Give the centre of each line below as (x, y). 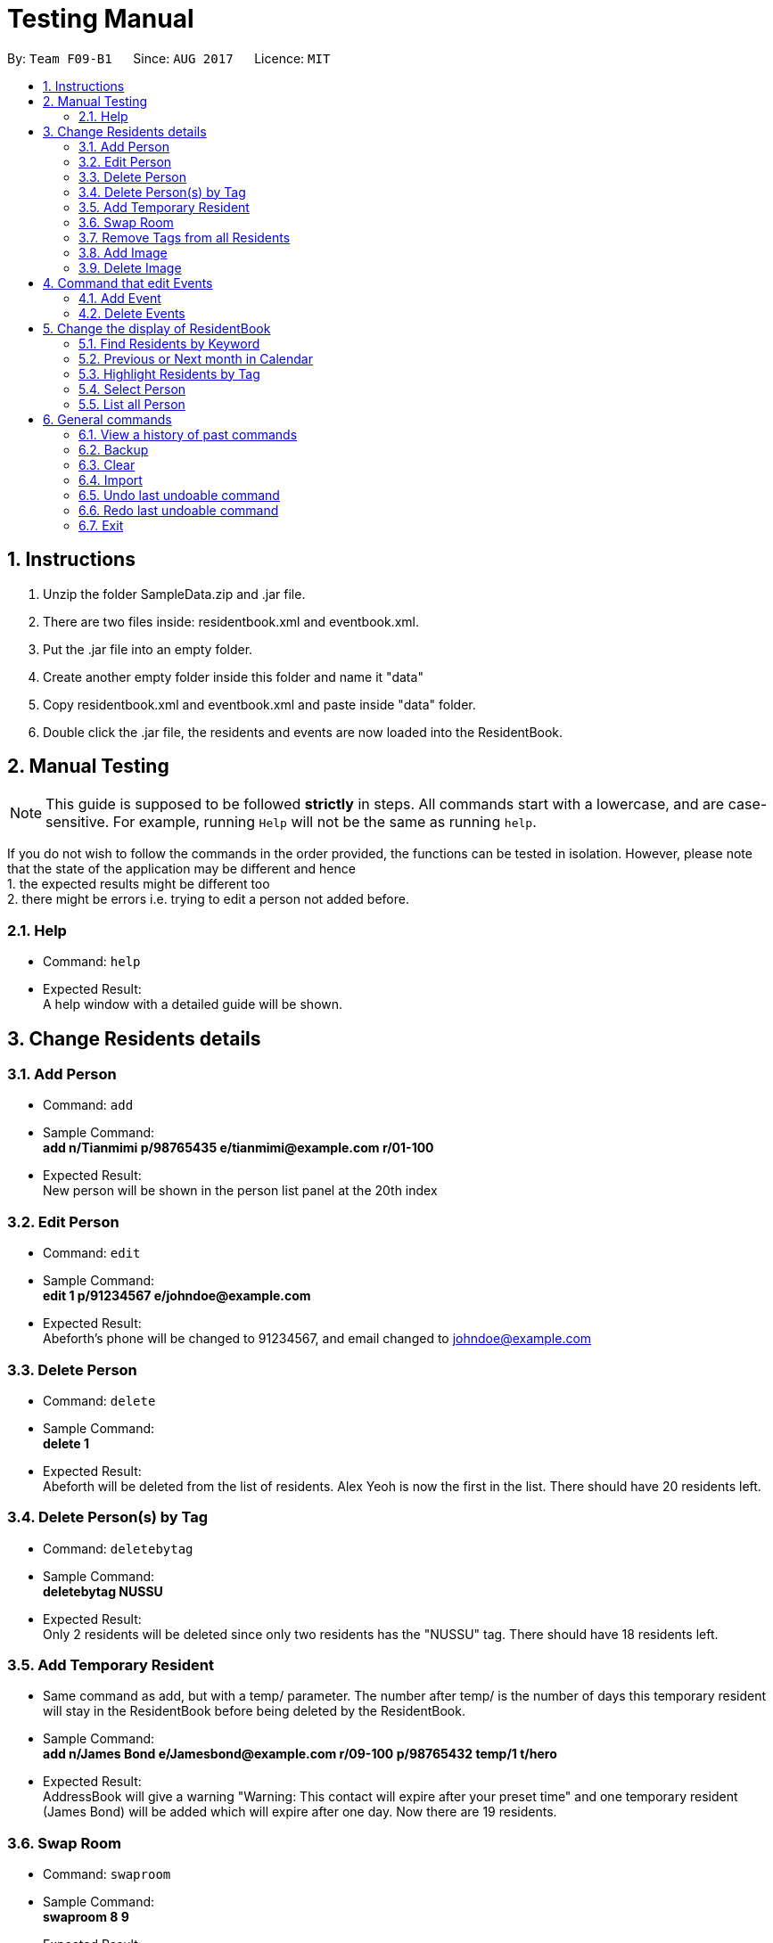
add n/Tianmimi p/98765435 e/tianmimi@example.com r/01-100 (238, 1148)
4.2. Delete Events (132, 313)
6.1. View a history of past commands (188, 434)
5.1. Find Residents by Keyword (169, 343)
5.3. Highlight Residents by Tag (169, 373)
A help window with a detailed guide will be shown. (193, 1004)
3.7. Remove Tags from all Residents (185, 237)
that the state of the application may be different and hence (181, 869)
